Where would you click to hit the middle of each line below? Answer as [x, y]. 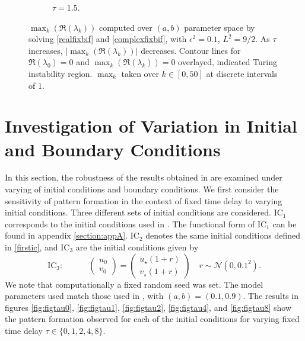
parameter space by [220, 27]
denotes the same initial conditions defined [223, 235]
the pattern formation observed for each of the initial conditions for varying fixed [152, 319]
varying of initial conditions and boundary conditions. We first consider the [142, 189]
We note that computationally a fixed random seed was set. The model [134, 284]
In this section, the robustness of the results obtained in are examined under [144, 177]
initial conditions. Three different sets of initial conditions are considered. [138, 212]
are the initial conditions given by [137, 247]
